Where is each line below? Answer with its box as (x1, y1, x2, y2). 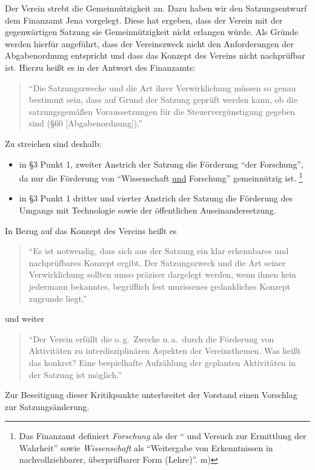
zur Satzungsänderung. (5, 400, 90, 413)
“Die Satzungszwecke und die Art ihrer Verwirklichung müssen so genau (28, 81, 296, 94)
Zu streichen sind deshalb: (5, 137, 102, 149)
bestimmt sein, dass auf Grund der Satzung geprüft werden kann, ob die (28, 93, 297, 106)
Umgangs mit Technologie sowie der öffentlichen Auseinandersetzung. (19, 203, 276, 216)
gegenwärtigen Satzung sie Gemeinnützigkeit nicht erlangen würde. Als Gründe (5, 25, 299, 38)
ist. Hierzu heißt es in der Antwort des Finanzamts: (5, 60, 196, 73)
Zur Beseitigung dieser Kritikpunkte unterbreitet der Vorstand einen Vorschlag (5, 388, 297, 401)
